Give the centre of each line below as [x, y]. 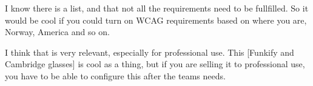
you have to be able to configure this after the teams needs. [115, 75]
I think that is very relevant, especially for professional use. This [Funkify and [150, 52]
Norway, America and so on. [57, 32]
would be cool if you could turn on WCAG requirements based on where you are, [156, 20]
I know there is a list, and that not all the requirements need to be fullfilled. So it [157, 8]
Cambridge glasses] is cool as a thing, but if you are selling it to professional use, [155, 64]
